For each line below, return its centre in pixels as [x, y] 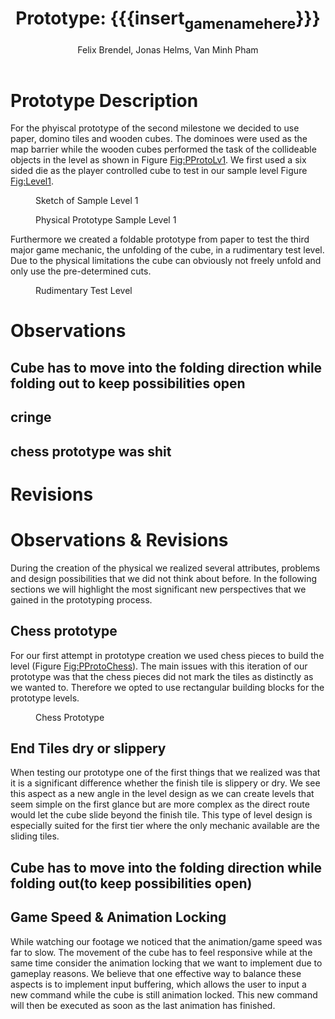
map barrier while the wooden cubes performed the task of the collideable [163, 149]
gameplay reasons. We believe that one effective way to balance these [156, 973]
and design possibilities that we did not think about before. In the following [164, 578]
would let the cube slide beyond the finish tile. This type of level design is [161, 815]
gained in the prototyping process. [81, 599]
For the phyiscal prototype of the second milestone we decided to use [155, 128]
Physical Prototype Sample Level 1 [106, 220]
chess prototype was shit [91, 451]
